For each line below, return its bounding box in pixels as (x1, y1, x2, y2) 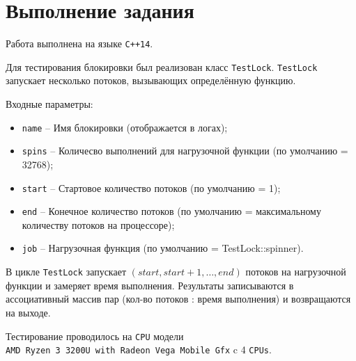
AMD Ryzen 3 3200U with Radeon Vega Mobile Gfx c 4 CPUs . (6, 342, 272, 357)
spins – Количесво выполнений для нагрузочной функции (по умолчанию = (22, 143, 348, 158)
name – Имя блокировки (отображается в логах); (22, 120, 228, 134)
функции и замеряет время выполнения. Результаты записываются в (6, 278, 294, 292)
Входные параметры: (6, 97, 93, 111)
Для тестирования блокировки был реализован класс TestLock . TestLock (6, 59, 318, 74)
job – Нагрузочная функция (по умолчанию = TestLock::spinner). (22, 241, 304, 255)
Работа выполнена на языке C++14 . (6, 36, 153, 51)
